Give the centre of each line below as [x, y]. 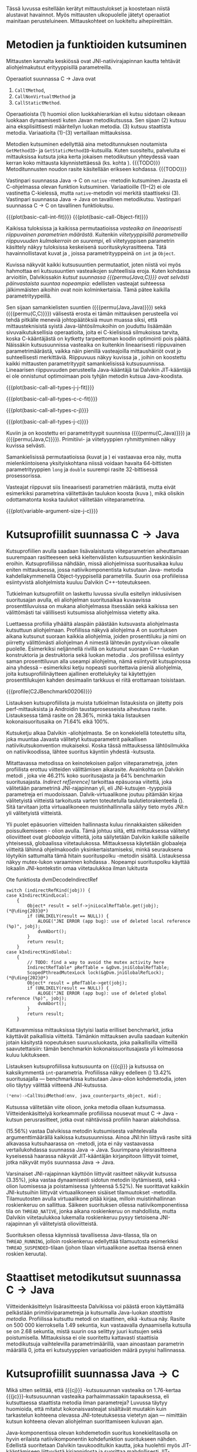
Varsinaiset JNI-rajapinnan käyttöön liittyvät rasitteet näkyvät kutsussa [91, 1173]
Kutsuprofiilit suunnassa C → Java [93, 535]
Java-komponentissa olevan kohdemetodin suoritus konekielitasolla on [92, 1433]
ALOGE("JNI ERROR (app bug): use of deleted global [102, 993]
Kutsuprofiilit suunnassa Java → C [93, 1373]
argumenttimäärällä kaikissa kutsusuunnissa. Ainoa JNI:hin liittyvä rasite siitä [99, 1137]
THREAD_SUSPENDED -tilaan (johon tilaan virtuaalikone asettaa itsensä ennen [94, 1247]
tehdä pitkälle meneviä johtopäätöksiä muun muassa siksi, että [82, 319]
